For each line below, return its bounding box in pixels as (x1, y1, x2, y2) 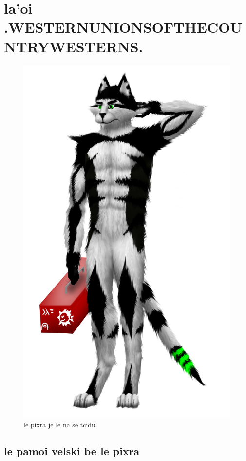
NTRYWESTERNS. (4, 36, 143, 56)
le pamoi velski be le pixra (4, 443, 140, 458)
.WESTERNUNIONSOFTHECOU (4, 17, 243, 37)
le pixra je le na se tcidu (23, 419, 95, 429)
